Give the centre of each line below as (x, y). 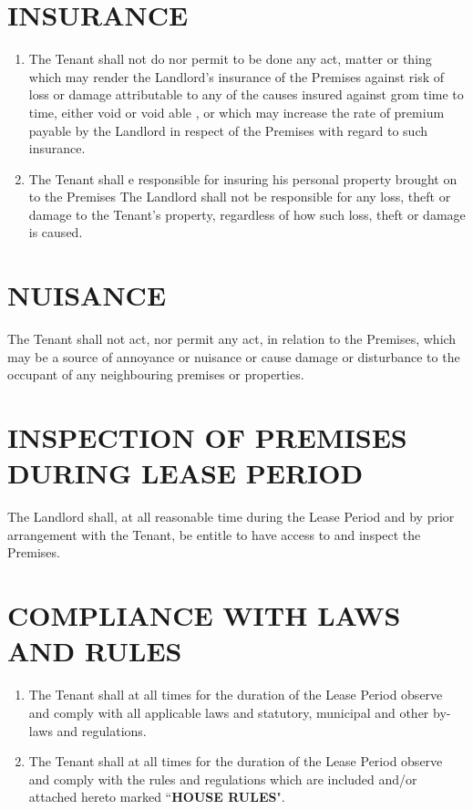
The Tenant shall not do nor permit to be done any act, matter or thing (230, 59)
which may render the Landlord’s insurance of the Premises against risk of (236, 76)
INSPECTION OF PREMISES (207, 437)
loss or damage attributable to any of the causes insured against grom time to (246, 94)
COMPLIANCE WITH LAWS (204, 615)
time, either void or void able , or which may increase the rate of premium (236, 112)
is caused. (56, 232)
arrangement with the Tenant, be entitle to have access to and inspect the (214, 534)
